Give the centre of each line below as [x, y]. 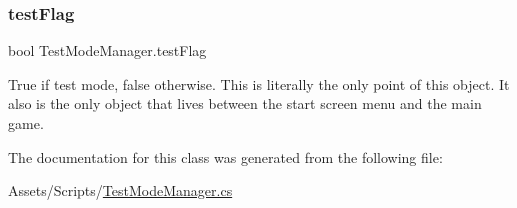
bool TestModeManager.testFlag [107, 50]
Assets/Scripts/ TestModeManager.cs [120, 190]
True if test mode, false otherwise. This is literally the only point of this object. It [259, 83]
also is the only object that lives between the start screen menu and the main [245, 103]
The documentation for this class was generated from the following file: [225, 156]
